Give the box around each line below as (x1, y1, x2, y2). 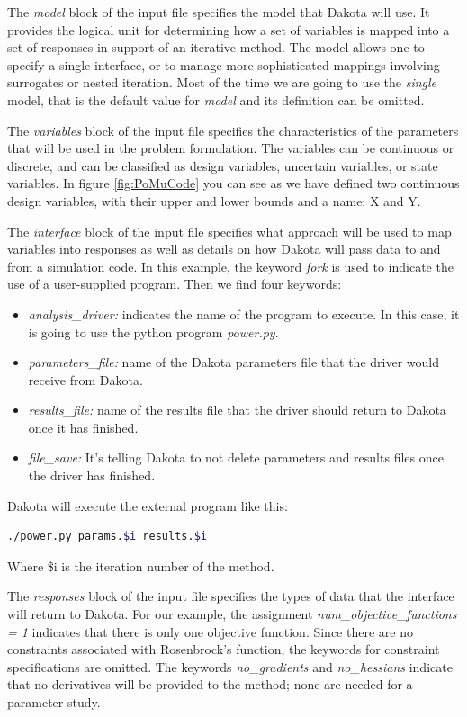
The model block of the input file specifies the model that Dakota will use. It (7, 3, 430, 21)
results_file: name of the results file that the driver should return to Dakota (28, 400, 446, 419)
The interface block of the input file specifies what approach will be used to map (7, 221, 452, 240)
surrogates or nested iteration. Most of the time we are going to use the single (7, 73, 437, 92)
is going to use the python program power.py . (28, 322, 279, 341)
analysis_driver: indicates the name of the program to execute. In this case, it (28, 304, 460, 323)
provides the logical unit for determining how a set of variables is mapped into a (7, 20, 450, 39)
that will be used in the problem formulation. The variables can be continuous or (7, 139, 454, 157)
